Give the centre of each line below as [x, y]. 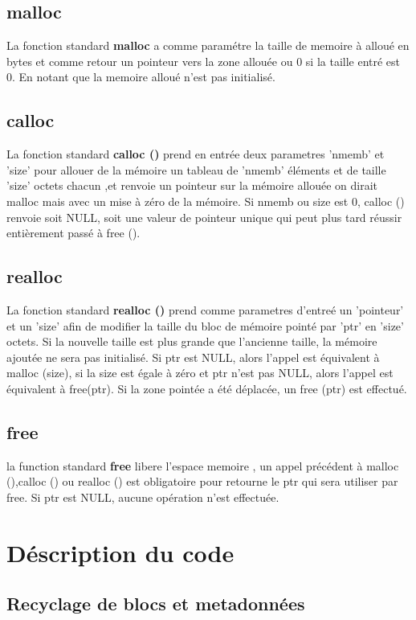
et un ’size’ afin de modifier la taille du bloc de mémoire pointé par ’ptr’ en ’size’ [205, 325]
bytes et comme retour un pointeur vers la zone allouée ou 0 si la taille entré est [204, 61]
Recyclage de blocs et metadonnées [156, 604]
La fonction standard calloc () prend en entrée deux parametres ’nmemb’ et [196, 154]
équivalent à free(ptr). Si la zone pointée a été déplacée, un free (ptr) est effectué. [207, 388]
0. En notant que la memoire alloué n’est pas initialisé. [141, 77]
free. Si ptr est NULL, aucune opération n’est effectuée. [143, 497]
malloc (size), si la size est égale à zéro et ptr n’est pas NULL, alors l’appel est [200, 373]
